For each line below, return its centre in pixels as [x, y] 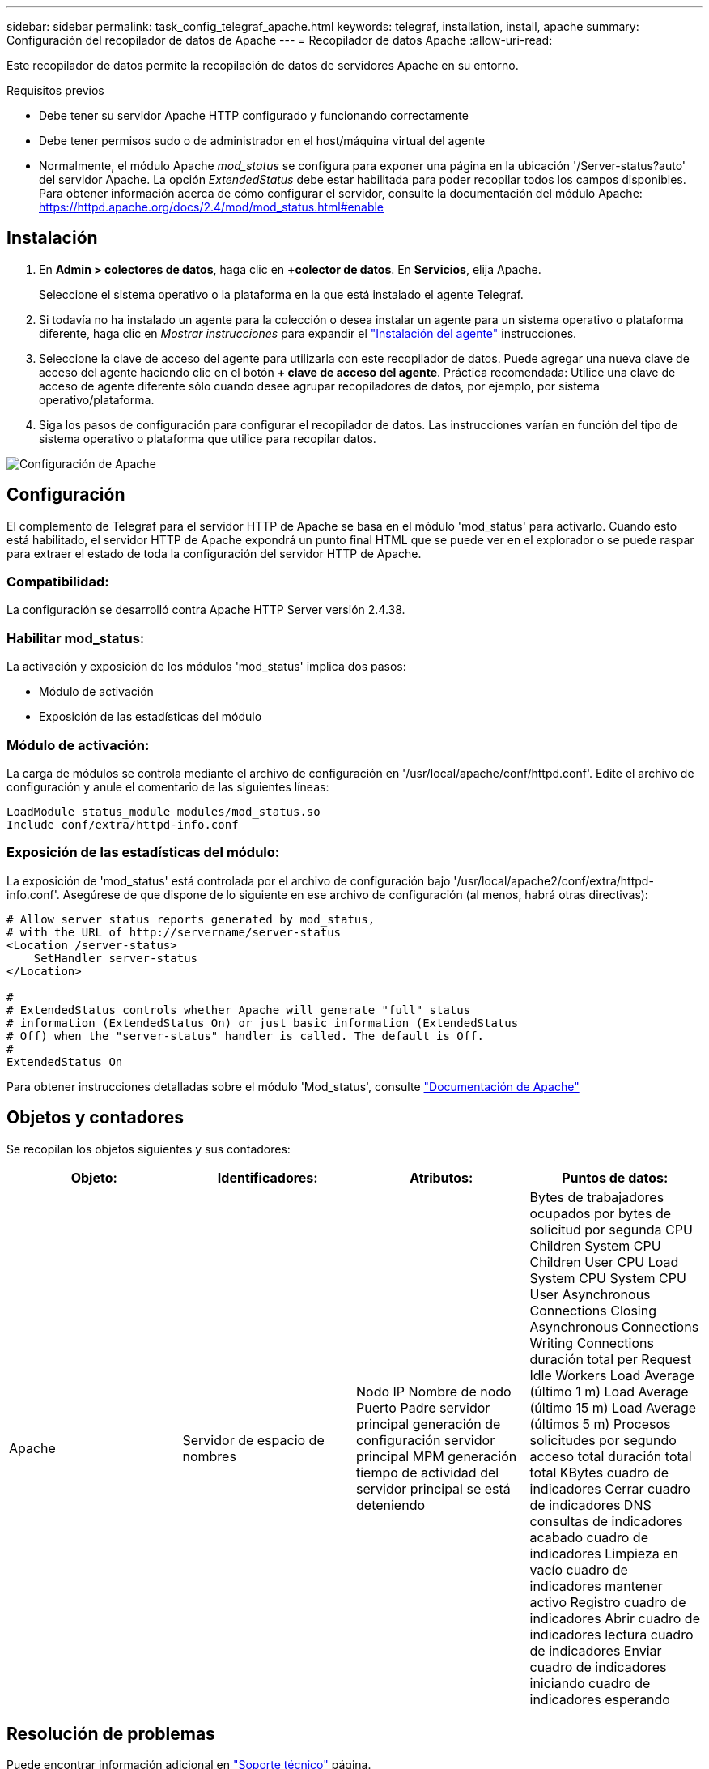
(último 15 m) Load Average [613, 1407]
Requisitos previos [55, 90]
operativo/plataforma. [97, 399]
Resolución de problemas [111, 1733]
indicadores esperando [600, 1699]
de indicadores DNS [590, 1505]
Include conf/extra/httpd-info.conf [123, 824]
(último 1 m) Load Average [609, 1391]
